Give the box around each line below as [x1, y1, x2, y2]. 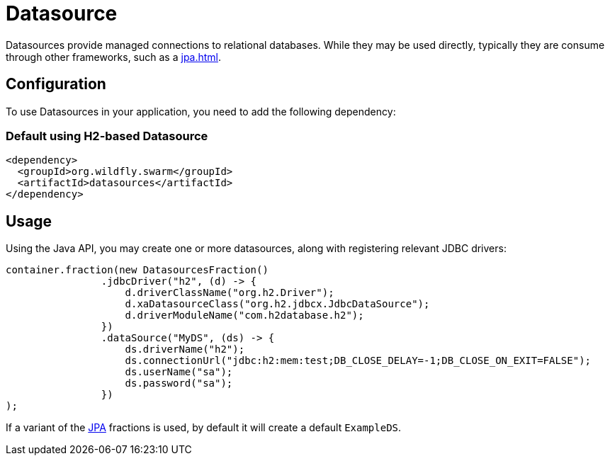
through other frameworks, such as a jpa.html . [6, 50, 222, 63]
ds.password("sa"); [125, 377, 233, 389]
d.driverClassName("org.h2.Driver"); [125, 287, 334, 299]
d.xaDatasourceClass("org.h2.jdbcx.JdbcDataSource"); [125, 298, 430, 310]
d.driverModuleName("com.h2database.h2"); [125, 309, 364, 321]
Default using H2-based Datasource [6, 128, 208, 143]
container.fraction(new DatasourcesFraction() [6, 264, 269, 276]
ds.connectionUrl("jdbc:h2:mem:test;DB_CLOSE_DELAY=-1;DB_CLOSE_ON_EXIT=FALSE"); [125, 355, 592, 367]
